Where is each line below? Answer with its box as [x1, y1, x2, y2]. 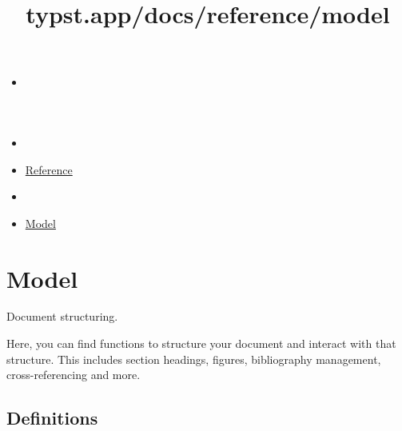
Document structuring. [6, 308, 118, 325]
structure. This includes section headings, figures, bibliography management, [6, 350, 381, 367]
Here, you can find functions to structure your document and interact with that [6, 335, 396, 352]
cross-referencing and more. [6, 366, 141, 383]
